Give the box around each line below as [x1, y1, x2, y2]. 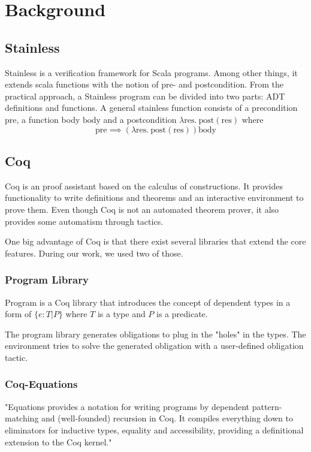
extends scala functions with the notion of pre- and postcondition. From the [5, 78, 283, 91]
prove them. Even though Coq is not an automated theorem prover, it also [5, 203, 279, 215]
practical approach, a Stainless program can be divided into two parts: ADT [5, 89, 285, 102]
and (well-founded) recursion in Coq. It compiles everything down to [41, 412, 293, 424]
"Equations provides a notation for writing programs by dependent [5, 400, 250, 412]
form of [5, 308, 32, 320]
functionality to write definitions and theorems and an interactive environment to [5, 191, 304, 204]
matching [5, 412, 39, 424]
